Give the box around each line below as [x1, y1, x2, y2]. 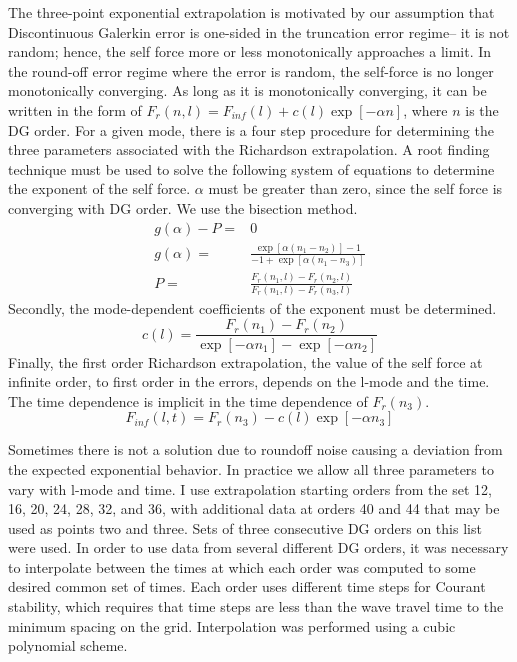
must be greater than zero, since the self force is [208, 178, 503, 199]
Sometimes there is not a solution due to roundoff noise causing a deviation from [8, 439, 503, 460]
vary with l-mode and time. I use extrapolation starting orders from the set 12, [8, 478, 492, 499]
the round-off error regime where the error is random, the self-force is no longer [8, 60, 494, 81]
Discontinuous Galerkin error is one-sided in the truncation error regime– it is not [8, 21, 510, 42]
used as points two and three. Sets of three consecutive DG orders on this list [8, 517, 482, 538]
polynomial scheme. [8, 635, 128, 656]
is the [465, 99, 499, 120]
